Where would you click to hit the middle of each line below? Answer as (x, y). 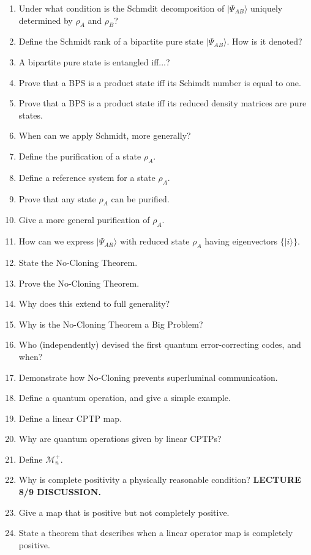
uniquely (267, 8)
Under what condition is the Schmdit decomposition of (122, 8)
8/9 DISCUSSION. (60, 492)
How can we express (56, 241)
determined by (46, 20)
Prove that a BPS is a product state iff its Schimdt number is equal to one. (160, 82)
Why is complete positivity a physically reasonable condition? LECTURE (160, 480)
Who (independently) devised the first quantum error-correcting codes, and (160, 344)
